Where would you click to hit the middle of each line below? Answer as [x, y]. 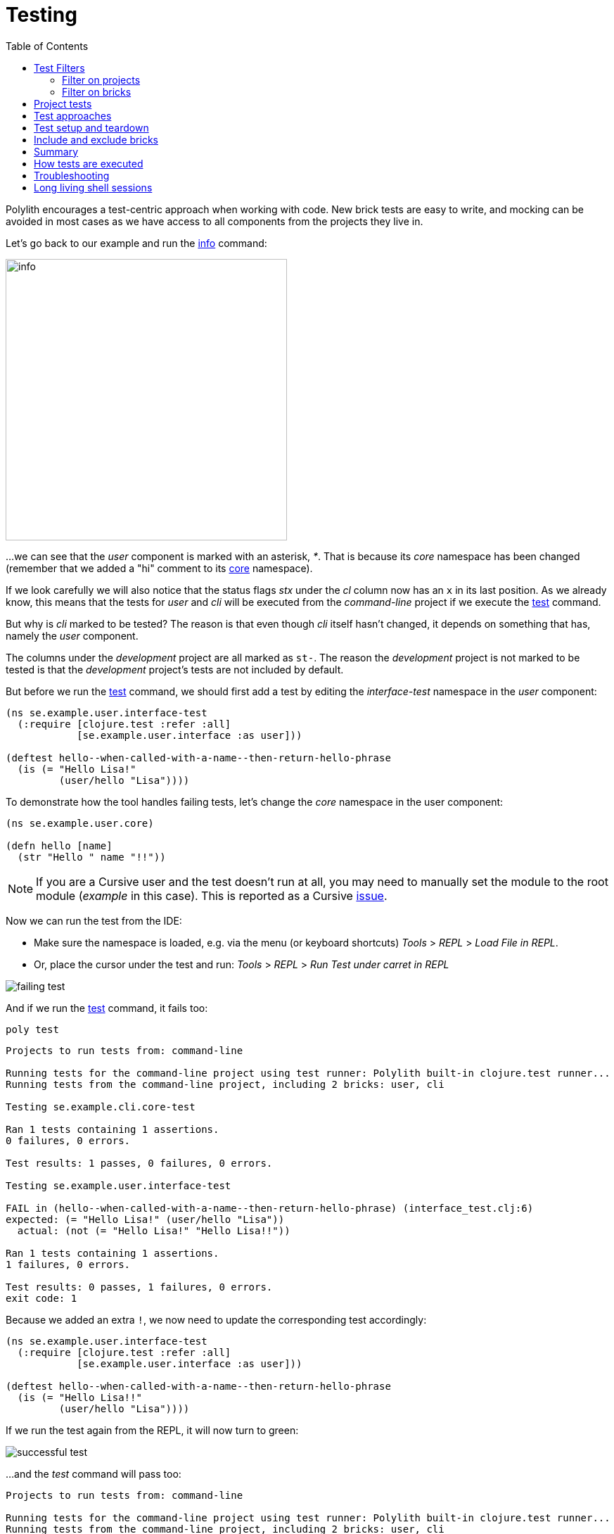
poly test [32, 1029]
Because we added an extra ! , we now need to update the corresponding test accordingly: [216, 1319]
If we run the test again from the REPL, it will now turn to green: [152, 1430]
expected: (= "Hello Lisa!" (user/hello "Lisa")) [145, 1219]
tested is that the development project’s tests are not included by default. [175, 669]
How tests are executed [89, 163]
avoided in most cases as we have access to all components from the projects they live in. [215, 221]
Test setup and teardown [91, 127]
